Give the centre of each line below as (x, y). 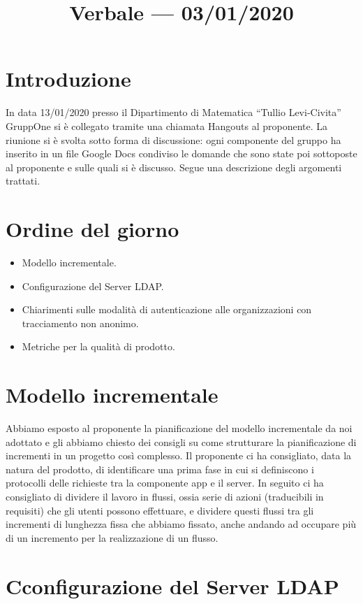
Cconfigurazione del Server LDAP (172, 585)
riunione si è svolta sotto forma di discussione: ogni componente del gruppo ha (173, 139)
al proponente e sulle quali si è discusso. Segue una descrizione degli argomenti (174, 167)
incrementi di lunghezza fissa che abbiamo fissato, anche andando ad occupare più (181, 524)
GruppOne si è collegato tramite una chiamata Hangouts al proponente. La (167, 125)
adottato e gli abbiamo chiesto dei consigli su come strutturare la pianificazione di (181, 441)
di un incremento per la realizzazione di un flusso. (112, 537)
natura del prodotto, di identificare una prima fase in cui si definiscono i (160, 469)
